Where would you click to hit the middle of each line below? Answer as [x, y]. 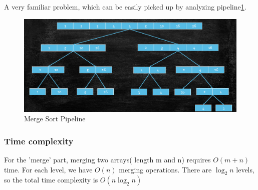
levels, [245, 169]
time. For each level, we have [48, 169]
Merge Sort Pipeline [55, 119]
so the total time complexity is [51, 180]
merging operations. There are [165, 169]
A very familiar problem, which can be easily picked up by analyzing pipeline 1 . [125, 7]
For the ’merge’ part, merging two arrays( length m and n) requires [107, 160]
